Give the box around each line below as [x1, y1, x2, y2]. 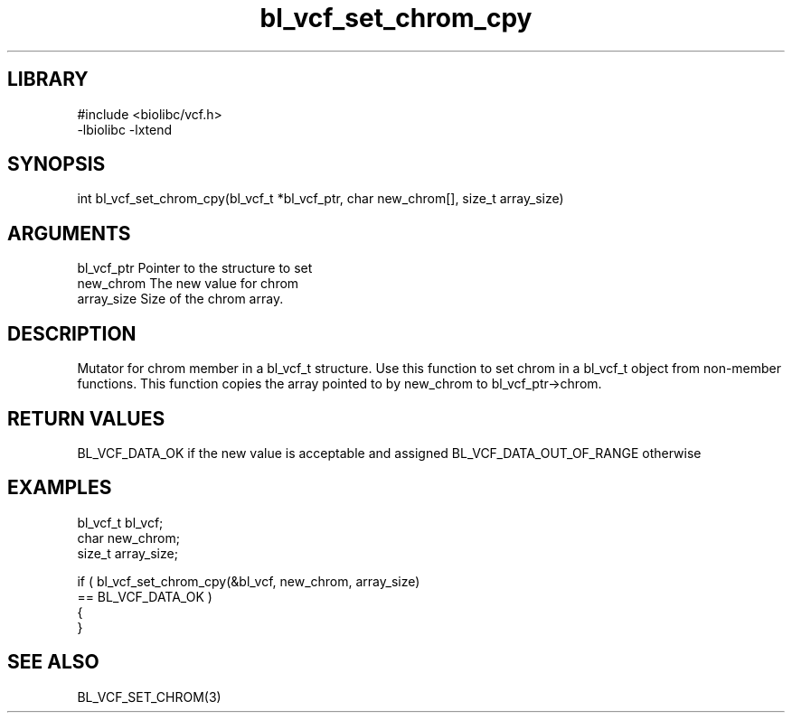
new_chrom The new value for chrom [77, 276, 299, 292]
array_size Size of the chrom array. [77, 291, 284, 307]
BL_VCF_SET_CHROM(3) [77, 688, 222, 705]
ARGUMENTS [7, 221, 131, 245]
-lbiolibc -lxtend [77, 121, 173, 137]
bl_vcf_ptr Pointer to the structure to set [77, 260, 313, 276]
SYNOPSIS [7, 153, 106, 176]
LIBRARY [7, 68, 89, 91]
